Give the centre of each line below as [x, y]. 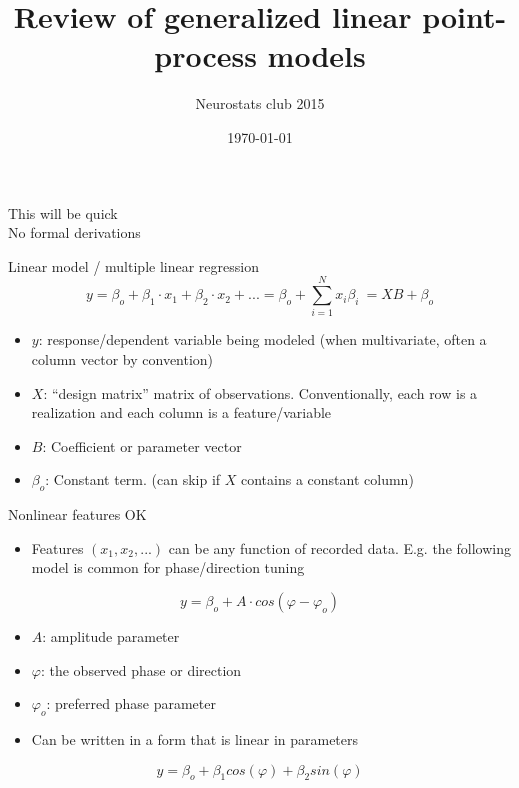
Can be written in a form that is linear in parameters [195, 738]
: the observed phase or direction [141, 669]
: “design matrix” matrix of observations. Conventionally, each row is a [260, 392]
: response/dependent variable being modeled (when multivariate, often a [262, 339]
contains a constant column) [327, 479]
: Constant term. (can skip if [133, 479]
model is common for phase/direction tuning [168, 567]
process [205, 55]
